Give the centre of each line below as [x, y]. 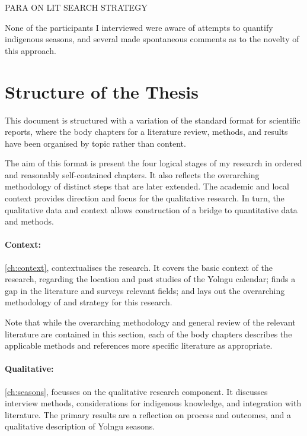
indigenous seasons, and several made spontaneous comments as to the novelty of [152, 39]
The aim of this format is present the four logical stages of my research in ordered [153, 163]
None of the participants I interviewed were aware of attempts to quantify [139, 27]
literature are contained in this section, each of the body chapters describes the [148, 334]
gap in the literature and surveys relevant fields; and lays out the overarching [145, 290]
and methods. [29, 221]
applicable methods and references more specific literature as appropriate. [139, 345]
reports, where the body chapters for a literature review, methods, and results [146, 132]
